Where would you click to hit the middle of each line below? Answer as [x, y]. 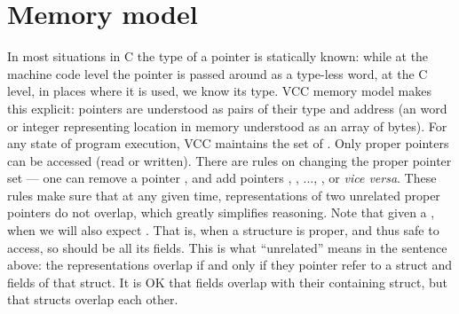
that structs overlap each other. [93, 299]
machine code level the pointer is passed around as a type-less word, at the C [218, 73]
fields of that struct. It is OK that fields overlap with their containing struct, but [228, 282]
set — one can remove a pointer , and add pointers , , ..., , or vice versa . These [222, 178]
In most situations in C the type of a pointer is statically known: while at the [218, 56]
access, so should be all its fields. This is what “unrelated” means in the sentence [227, 247]
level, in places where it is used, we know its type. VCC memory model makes [219, 91]
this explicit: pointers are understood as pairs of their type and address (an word [227, 108]
